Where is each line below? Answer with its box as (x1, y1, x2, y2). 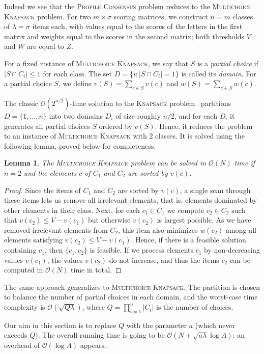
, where (82, 302, 105, 312)
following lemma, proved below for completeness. (4, 140, 156, 151)
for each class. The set (43, 68, 112, 78)
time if (234, 157, 255, 168)
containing (4, 244, 37, 255)
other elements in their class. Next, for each (4, 204, 140, 215)
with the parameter (126, 319, 187, 330)
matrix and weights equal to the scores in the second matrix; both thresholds (4, 31, 244, 41)
